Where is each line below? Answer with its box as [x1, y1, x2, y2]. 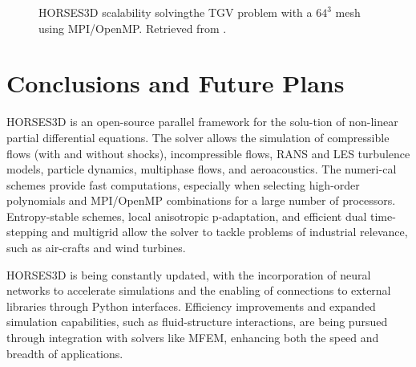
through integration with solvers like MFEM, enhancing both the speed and [6, 329, 379, 346]
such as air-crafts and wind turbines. [6, 239, 186, 256]
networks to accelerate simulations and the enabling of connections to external [6, 282, 391, 299]
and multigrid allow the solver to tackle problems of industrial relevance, [51, 223, 408, 240]
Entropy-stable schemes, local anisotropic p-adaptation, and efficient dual [6, 207, 367, 224]
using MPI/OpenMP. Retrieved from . [38, 19, 227, 36]
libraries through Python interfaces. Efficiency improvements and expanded [6, 297, 376, 314]
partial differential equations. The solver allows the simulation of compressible [6, 128, 390, 145]
